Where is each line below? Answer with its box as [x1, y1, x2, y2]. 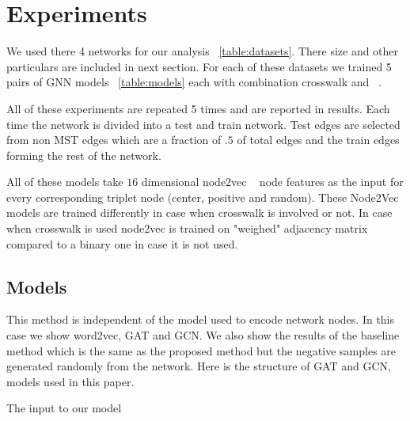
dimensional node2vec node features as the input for [141, 173, 404, 190]
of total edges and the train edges [237, 131, 400, 148]
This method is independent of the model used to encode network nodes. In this [6, 311, 395, 328]
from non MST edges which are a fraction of [6, 131, 222, 148]
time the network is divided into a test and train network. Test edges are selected [6, 116, 401, 132]
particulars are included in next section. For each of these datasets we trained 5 [6, 58, 392, 74]
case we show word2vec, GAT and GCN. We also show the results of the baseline [6, 327, 400, 343]
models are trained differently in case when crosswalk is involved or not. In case [6, 204, 393, 221]
